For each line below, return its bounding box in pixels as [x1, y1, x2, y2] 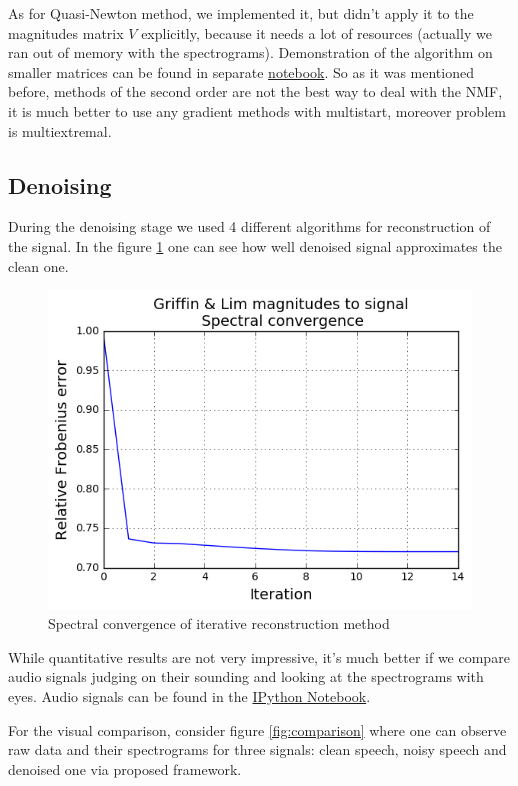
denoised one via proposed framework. [8, 758, 242, 779]
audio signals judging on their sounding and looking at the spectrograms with [8, 666, 484, 687]
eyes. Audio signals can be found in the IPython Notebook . [8, 686, 371, 707]
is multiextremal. [8, 120, 112, 141]
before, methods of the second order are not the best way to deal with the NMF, [8, 81, 503, 102]
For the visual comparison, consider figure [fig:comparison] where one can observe [8, 719, 507, 740]
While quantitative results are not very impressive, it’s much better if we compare [8, 646, 510, 667]
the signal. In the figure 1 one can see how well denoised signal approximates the [8, 235, 502, 256]
